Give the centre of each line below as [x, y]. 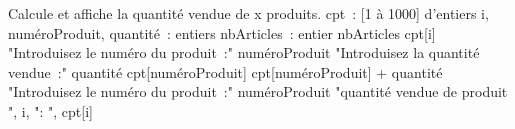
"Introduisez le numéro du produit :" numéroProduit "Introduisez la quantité [244, 52]
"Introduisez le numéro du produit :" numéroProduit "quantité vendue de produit [258, 91]
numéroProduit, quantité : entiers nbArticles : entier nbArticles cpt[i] [222, 32]
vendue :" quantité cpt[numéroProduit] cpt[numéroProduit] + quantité [225, 71]
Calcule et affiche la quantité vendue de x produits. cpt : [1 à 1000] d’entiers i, [248, 13]
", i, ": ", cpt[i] [50, 110]
